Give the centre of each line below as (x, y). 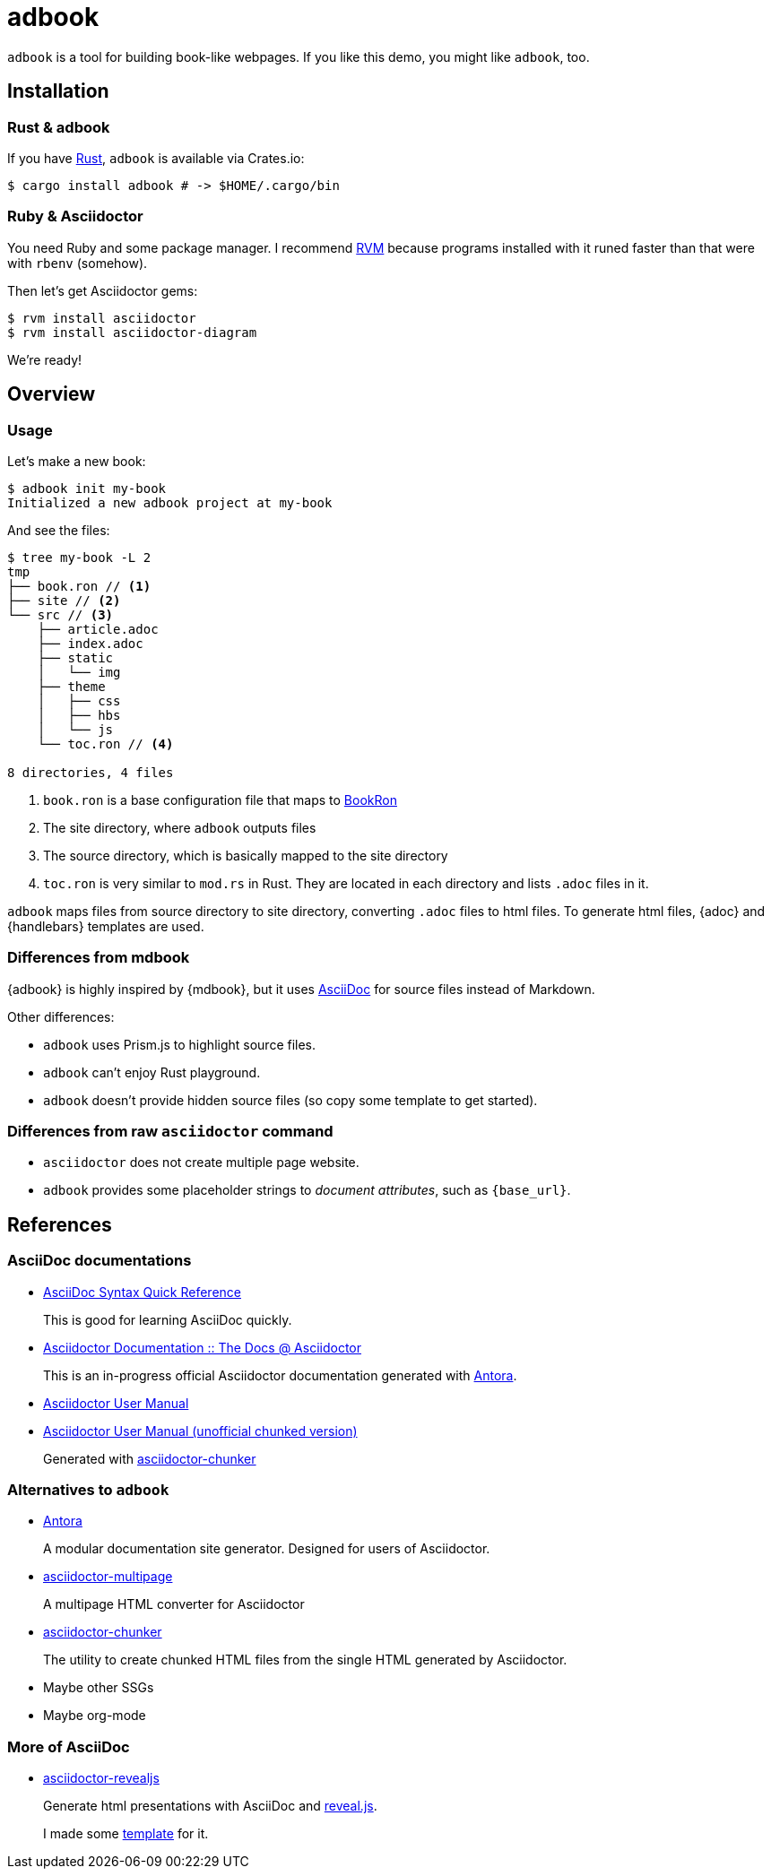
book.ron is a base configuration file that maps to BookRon (220, 800)
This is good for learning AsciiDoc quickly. (168, 1319)
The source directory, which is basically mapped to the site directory (246, 855)
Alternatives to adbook (88, 1490)
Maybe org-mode (95, 1716)
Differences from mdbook (99, 958)
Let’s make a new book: (77, 461)
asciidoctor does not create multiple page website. (201, 1163)
